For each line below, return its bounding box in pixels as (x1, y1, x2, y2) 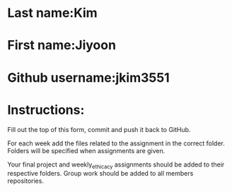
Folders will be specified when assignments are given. (7, 146, 166, 155)
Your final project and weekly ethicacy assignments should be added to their (7, 160, 225, 170)
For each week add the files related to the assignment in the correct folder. (7, 139, 225, 148)
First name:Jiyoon (7, 37, 117, 54)
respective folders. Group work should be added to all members (7, 169, 194, 178)
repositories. (7, 176, 45, 185)
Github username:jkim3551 (7, 69, 170, 85)
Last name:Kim (7, 5, 98, 21)
